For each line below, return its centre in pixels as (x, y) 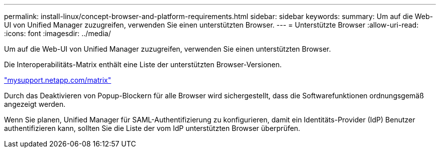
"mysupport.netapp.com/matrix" (58, 80)
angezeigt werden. (35, 104)
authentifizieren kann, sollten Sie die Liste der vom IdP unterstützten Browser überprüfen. (152, 128)
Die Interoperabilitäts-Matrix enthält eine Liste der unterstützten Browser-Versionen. (143, 64)
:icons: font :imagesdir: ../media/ (58, 33)
